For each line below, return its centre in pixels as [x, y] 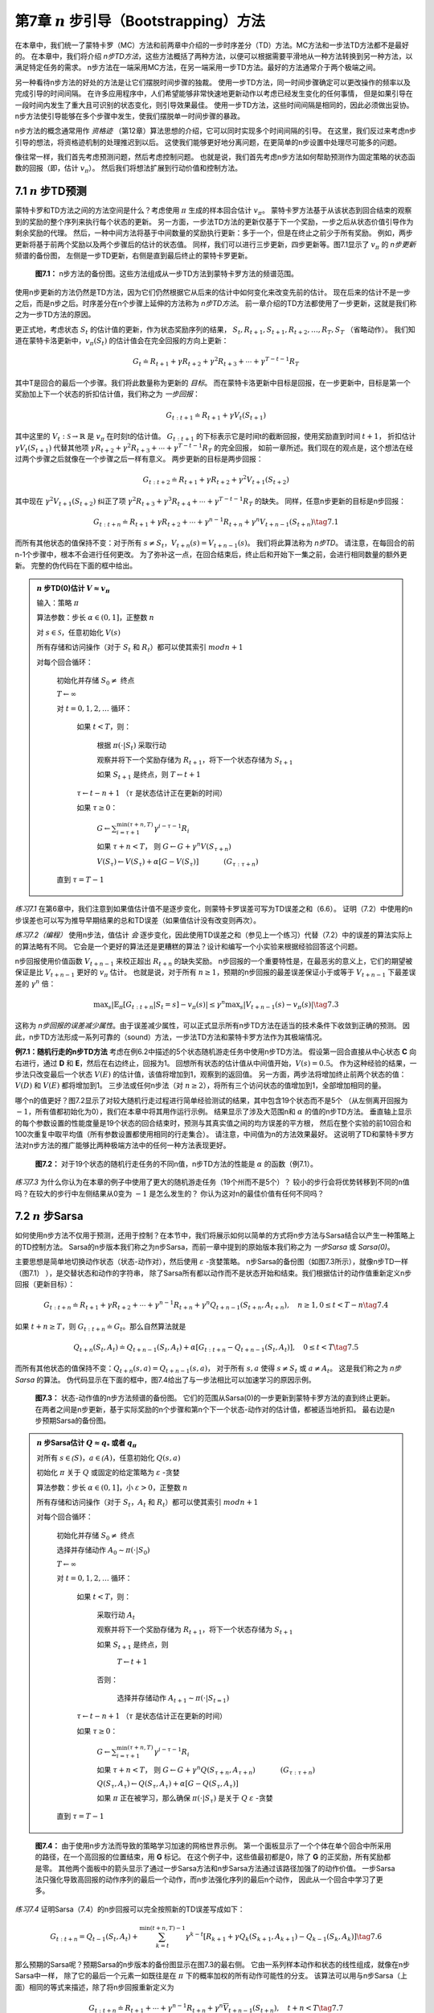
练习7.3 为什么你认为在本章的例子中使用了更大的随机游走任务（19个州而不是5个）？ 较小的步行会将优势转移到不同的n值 [212, 1182]
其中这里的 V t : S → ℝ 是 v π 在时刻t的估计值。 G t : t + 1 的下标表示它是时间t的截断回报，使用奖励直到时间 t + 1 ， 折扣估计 [215, 437]
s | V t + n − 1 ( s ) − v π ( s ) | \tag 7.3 [289, 1005]
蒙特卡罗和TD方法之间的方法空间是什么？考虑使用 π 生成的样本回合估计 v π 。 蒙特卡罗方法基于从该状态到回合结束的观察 [213, 211]
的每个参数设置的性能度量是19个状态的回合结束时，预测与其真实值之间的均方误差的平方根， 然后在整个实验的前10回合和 [213, 1122]
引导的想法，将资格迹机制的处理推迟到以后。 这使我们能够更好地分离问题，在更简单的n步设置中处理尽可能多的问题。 [208, 142]
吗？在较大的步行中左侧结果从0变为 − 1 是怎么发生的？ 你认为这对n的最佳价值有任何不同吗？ [170, 1193]
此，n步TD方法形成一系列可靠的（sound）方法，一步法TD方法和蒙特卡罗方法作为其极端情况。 [171, 1037]
